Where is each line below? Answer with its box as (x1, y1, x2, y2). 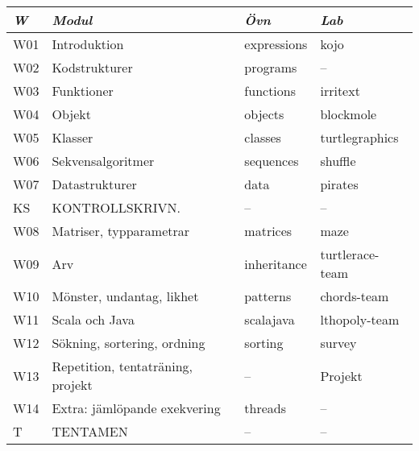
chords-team (320, 287, 389, 305)
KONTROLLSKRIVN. (52, 198, 181, 217)
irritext (320, 81, 360, 100)
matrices (244, 221, 292, 240)
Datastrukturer (52, 175, 137, 193)
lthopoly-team (320, 310, 400, 329)
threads (244, 399, 287, 417)
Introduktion (52, 35, 124, 53)
